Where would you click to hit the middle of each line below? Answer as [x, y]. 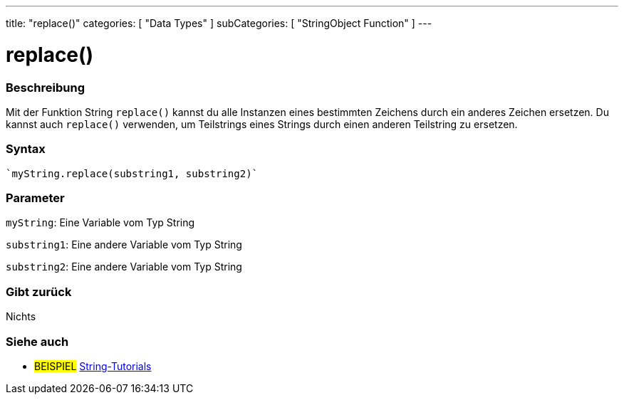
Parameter [35, 198]
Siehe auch [37, 341]
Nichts [21, 317]
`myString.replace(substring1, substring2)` [132, 173]
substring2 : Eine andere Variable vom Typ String [124, 267]
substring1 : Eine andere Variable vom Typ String [124, 245]
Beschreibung [46, 87]
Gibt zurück [39, 291]
